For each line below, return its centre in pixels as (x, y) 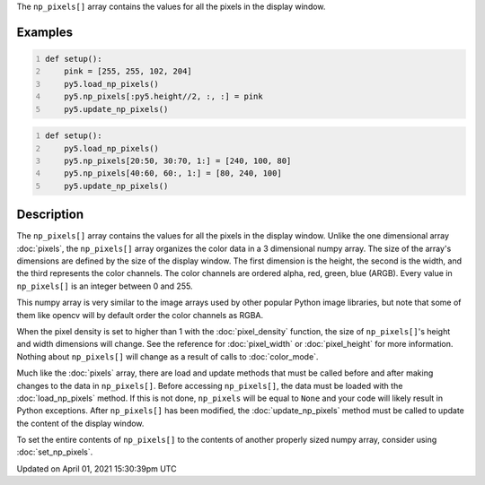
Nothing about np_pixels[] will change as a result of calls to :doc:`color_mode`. (168, 356)
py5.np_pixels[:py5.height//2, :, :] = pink (164, 97)
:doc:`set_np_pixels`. (55, 452)
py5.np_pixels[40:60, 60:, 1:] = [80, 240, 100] (173, 173)
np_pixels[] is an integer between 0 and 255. (105, 286)
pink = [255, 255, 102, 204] (128, 71)
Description (50, 215)
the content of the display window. (80, 423)
